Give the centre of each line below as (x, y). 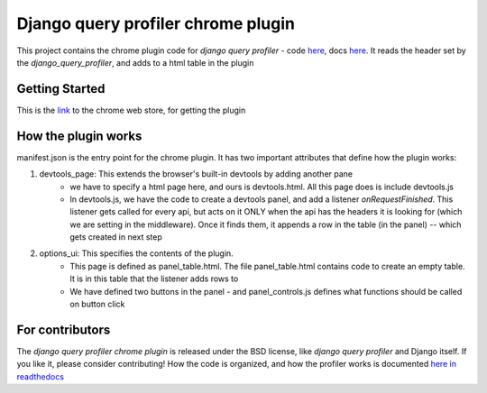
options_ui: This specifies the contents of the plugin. (136, 253)
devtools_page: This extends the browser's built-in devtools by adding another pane (196, 174)
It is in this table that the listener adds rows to (154, 279)
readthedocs (41, 376)
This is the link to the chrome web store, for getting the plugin (131, 110)
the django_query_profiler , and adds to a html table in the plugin (135, 62)
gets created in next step (116, 237)
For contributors (64, 329)
